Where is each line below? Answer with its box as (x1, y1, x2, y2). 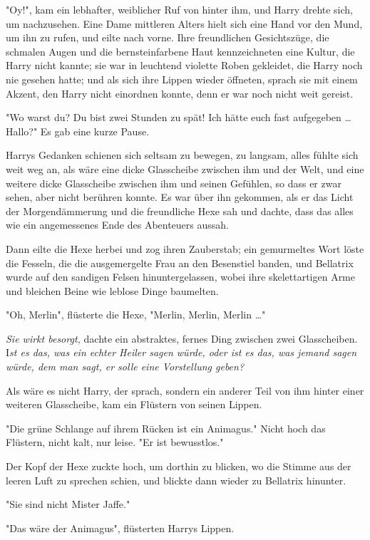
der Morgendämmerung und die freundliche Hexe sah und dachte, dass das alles (6, 203, 354, 218)
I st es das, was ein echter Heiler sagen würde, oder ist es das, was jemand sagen (6, 345, 357, 360)
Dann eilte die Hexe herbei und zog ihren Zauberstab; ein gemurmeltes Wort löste (6, 241, 364, 256)
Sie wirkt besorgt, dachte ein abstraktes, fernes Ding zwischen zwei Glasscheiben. (6, 331, 358, 346)
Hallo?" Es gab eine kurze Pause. (6, 123, 150, 138)
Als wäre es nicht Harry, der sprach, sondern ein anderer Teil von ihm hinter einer (6, 383, 364, 398)
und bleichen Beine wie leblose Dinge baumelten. (6, 283, 219, 298)
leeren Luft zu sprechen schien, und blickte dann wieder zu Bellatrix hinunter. (6, 472, 346, 487)
